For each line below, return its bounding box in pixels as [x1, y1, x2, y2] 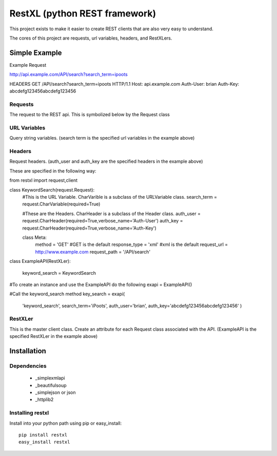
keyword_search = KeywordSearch [22, 270, 96, 276]
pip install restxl [18, 432, 68, 438]
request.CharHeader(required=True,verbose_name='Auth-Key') [22, 225, 156, 231]
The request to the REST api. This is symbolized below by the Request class [9, 111, 170, 118]
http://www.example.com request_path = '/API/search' [35, 249, 151, 255]
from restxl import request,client [9, 177, 78, 183]
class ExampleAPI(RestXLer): [9, 258, 71, 264]
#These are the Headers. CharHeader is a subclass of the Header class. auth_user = [22, 211, 201, 217]
